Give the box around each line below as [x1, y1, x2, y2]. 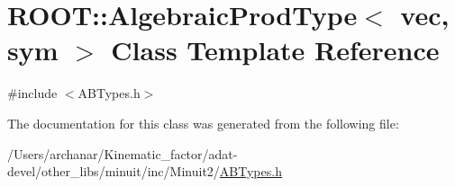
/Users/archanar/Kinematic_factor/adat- [7, 144, 238, 163]
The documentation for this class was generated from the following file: [7, 113, 399, 132]
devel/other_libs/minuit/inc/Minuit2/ [7, 162, 220, 181]
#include [7, 84, 58, 102]
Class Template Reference [111, 31, 440, 68]
